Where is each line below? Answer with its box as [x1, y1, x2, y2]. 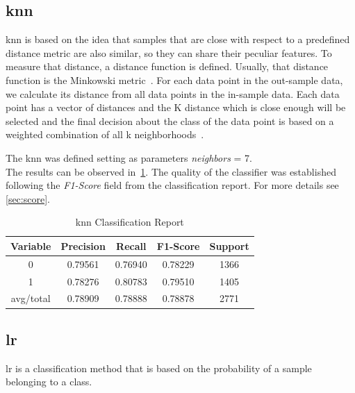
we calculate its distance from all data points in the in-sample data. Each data [6, 86, 340, 101]
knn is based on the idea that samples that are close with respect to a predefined [6, 32, 350, 47]
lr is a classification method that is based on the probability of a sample [6, 360, 312, 375]
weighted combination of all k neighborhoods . [6, 127, 204, 142]
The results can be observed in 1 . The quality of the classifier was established [6, 164, 336, 178]
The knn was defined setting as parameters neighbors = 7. [6, 150, 252, 165]
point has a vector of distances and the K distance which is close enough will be [6, 100, 346, 115]
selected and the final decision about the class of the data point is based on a [6, 113, 334, 128]
